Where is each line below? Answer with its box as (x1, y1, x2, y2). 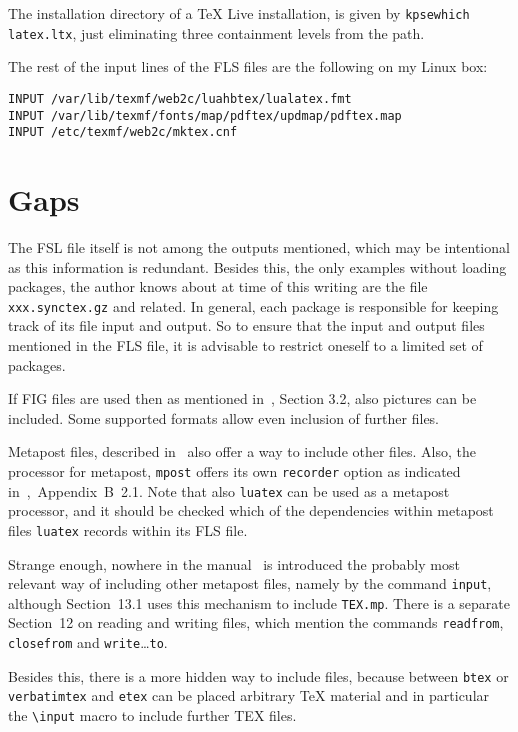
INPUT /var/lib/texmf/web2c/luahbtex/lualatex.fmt (8, 91, 352, 106)
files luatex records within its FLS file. (8, 519, 248, 540)
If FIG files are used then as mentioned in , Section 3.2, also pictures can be (8, 388, 477, 409)
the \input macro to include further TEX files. (8, 705, 297, 726)
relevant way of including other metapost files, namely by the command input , (8, 573, 492, 594)
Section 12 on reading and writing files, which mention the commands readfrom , (8, 612, 504, 633)
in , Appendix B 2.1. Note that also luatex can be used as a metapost (8, 480, 450, 501)
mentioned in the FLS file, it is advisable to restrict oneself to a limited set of (8, 335, 483, 356)
